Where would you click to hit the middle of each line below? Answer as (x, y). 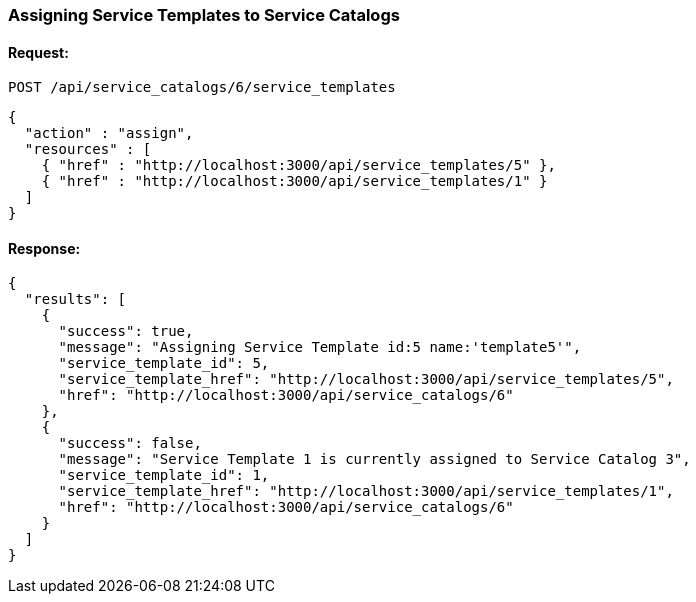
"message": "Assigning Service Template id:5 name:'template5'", (320, 347)
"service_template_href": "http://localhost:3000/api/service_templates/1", (366, 491)
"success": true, (126, 331)
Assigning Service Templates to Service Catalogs (204, 15)
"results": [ (75, 299)
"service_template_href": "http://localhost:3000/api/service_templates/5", (366, 379)
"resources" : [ (88, 149)
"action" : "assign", (109, 133)
